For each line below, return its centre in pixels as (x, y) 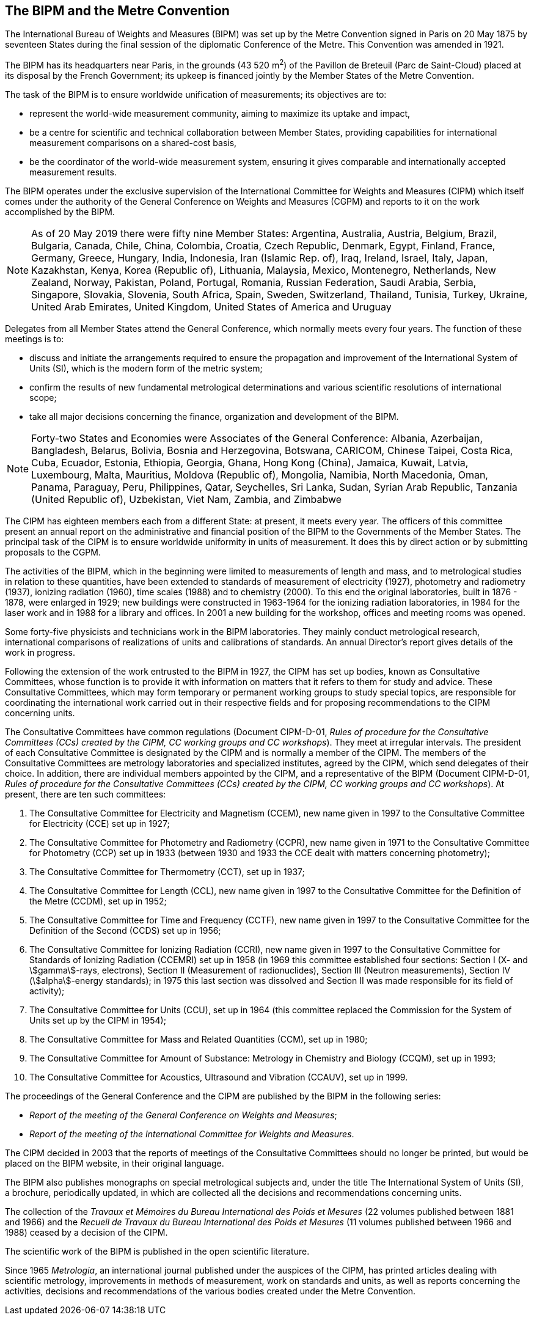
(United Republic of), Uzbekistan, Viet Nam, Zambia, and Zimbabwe (187, 500)
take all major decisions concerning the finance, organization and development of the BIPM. (214, 417)
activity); (47, 991)
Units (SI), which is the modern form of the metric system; (146, 369)
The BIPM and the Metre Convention (117, 11)
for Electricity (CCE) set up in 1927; (100, 824)
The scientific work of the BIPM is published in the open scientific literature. (157, 1252)
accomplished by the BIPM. (60, 212)
